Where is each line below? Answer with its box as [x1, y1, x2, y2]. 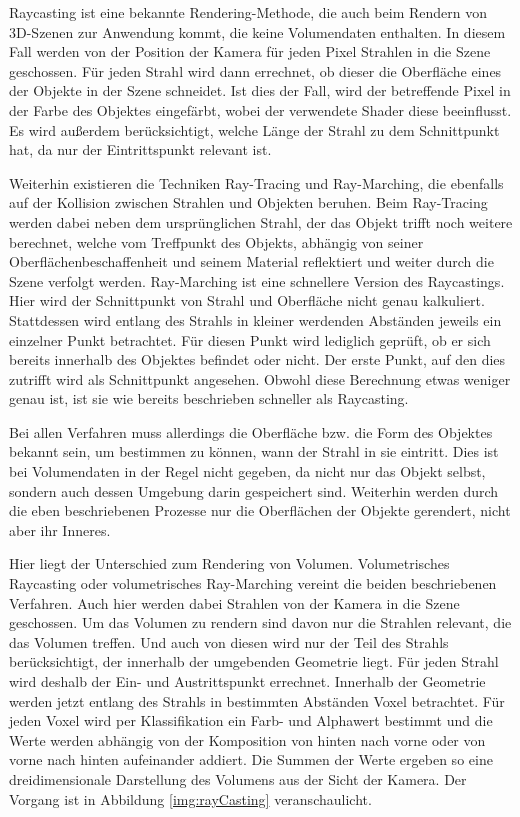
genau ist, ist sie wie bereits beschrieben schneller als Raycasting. [9, 388, 409, 409]
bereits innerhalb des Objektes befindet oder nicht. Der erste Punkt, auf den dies [9, 349, 506, 370]
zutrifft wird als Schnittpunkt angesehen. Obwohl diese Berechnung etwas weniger [9, 368, 511, 389]
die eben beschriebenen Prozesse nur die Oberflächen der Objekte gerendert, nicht [9, 500, 511, 521]
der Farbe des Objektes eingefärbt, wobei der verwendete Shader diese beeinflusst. [9, 99, 512, 120]
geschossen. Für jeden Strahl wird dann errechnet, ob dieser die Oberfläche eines [9, 60, 502, 81]
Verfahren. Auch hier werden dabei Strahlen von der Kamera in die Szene [9, 592, 460, 613]
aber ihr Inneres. [9, 519, 111, 540]
